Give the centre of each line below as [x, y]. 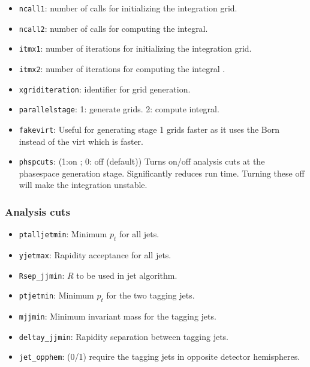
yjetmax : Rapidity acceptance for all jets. [95, 255]
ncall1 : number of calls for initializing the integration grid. [128, 8]
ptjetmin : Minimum [56, 295]
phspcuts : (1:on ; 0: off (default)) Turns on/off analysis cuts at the [142, 161]
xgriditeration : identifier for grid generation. [105, 89]
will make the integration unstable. [83, 185]
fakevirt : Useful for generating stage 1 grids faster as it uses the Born [149, 129]
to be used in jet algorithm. [127, 275]
